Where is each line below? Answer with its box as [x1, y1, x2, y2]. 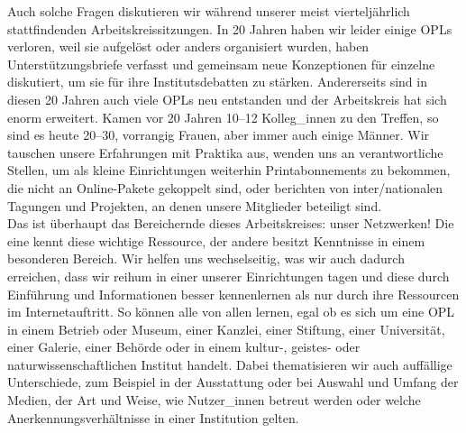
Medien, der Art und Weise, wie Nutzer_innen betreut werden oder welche [7, 391, 421, 410]
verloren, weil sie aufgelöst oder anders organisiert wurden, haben [7, 37, 370, 56]
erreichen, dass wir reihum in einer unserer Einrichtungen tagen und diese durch [7, 266, 450, 285]
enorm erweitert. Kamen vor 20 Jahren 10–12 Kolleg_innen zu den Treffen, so [7, 107, 439, 126]
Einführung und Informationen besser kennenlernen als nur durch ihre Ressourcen [7, 284, 460, 303]
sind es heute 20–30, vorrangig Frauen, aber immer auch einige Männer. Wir [7, 125, 430, 144]
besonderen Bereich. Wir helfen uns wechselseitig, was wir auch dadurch [7, 249, 405, 268]
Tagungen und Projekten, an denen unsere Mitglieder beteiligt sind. [7, 196, 382, 215]
